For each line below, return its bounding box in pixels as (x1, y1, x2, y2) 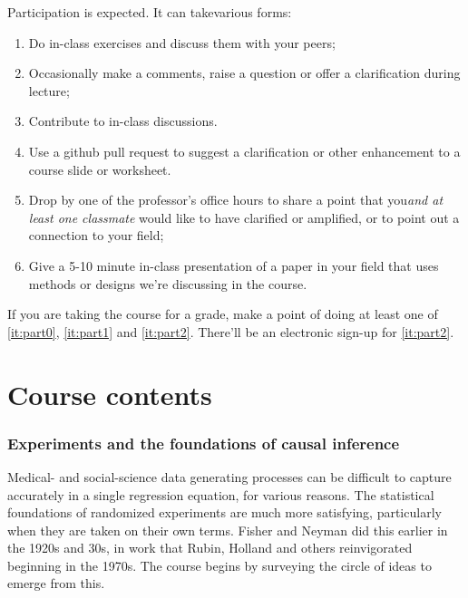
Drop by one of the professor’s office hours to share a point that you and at (28, 190, 444, 209)
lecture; (28, 81, 70, 100)
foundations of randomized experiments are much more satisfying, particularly (7, 503, 442, 522)
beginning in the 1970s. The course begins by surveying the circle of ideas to (7, 555, 432, 574)
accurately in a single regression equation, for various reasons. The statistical (7, 485, 434, 504)
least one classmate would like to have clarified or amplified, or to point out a (28, 207, 460, 227)
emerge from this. (7, 574, 105, 593)
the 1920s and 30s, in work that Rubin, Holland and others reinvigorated (7, 538, 413, 557)
